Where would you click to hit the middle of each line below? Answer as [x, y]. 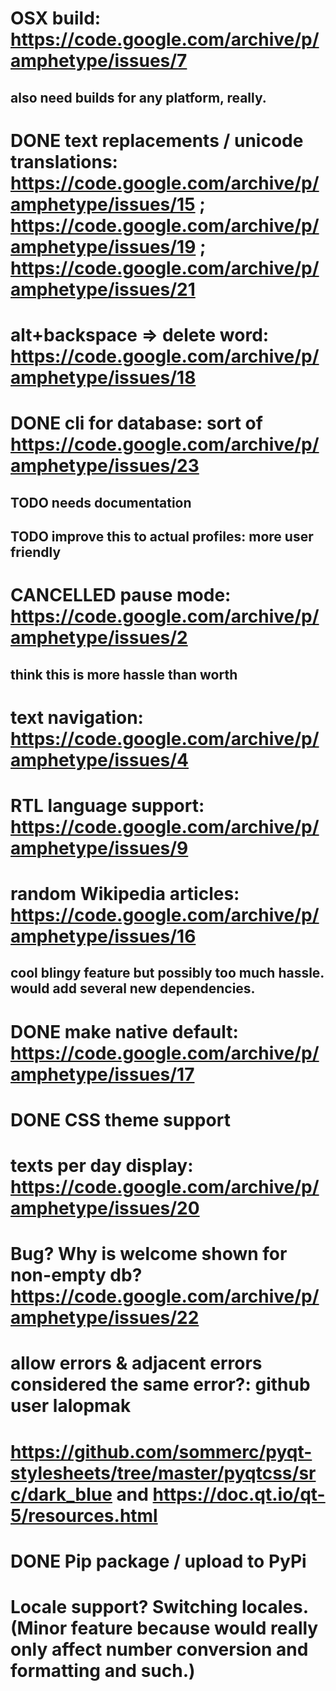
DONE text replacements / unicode [157, 140]
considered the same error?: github [160, 1384]
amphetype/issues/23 [105, 466]
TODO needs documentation [101, 502]
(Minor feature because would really [164, 1628]
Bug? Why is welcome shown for [149, 1254]
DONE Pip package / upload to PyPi [158, 1561]
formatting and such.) [103, 1670]
